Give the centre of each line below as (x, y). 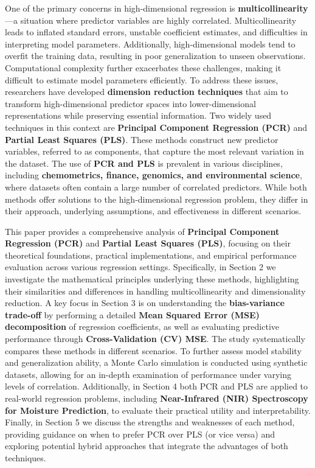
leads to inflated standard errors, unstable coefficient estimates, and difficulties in (156, 32)
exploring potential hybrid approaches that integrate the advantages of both (147, 446)
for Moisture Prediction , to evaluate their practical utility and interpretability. (158, 410)
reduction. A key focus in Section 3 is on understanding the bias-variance (145, 303)
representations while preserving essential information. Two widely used (138, 115)
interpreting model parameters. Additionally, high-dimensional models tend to (150, 44)
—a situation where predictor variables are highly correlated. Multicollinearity (151, 20)
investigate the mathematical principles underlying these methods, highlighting (152, 279)
